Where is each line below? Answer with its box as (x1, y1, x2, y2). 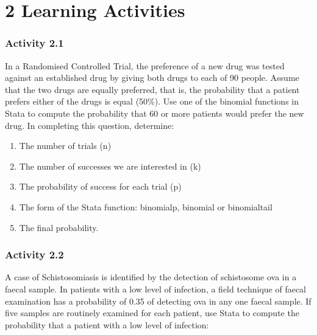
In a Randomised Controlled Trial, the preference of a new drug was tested (5, 59, 285, 72)
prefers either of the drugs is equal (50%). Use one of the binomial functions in (5, 95, 299, 108)
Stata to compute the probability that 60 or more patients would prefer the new (5, 106, 304, 119)
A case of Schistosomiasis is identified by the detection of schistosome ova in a (5, 271, 297, 283)
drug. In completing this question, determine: (5, 119, 174, 131)
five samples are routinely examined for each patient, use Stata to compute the (5, 306, 299, 319)
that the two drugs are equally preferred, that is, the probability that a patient (5, 83, 300, 95)
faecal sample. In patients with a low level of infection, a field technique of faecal (5, 282, 307, 295)
